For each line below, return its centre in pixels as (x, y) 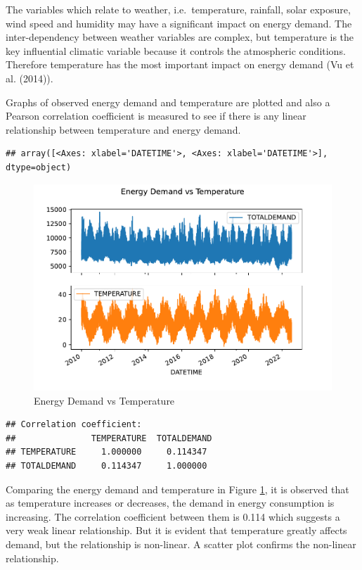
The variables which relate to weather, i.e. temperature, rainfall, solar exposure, (178, 9)
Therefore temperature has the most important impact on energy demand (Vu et (180, 64)
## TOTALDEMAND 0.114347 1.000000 (106, 466)
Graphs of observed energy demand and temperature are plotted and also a (168, 102)
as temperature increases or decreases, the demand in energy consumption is (170, 503)
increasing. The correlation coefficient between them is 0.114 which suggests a (173, 516)
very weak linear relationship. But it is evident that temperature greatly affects (176, 530)
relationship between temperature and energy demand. (123, 129)
